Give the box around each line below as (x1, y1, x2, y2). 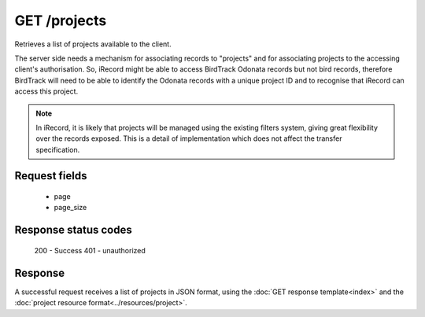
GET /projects (14, 12, 107, 29)
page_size (54, 203, 87, 212)
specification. (35, 145, 80, 154)
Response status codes (14, 223, 133, 237)
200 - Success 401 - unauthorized (34, 245, 146, 255)
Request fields (14, 169, 87, 182)
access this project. (14, 87, 79, 96)
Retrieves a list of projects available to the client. (14, 39, 172, 49)
